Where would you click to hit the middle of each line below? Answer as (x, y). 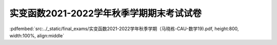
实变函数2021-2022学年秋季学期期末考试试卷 (106, 13)
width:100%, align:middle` (37, 35)
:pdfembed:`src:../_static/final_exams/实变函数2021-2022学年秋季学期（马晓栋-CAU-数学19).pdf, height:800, (124, 29)
